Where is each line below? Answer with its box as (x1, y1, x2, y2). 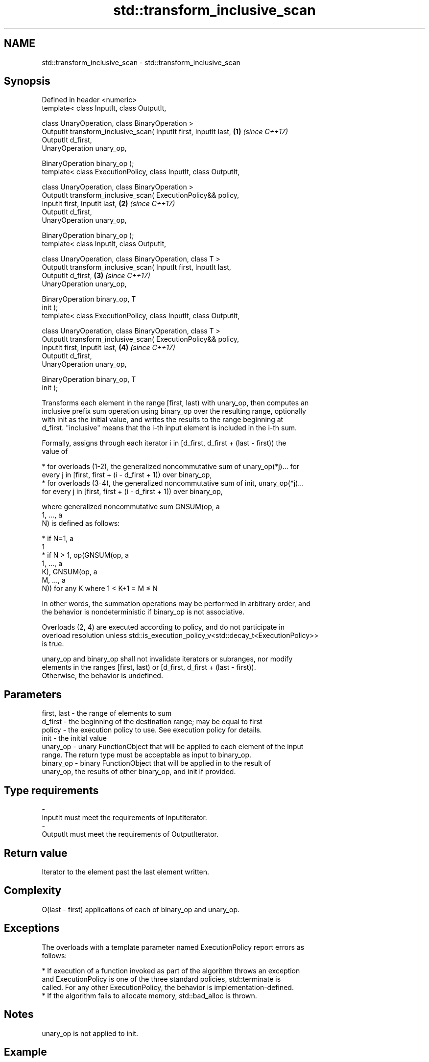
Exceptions (4, 922, 60, 935)
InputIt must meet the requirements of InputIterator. (42, 813, 207, 822)
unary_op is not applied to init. (42, 1029, 139, 1038)
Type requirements (4, 784, 99, 797)
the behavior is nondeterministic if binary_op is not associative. (42, 608, 245, 616)
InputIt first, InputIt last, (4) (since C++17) (42, 343, 175, 352)
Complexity (4, 884, 62, 897)
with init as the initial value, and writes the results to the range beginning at (42, 415, 284, 424)
